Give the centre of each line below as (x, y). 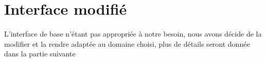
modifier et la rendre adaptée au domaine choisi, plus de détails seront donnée (127, 43)
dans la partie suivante (40, 54)
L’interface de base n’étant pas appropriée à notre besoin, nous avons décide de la (133, 33)
